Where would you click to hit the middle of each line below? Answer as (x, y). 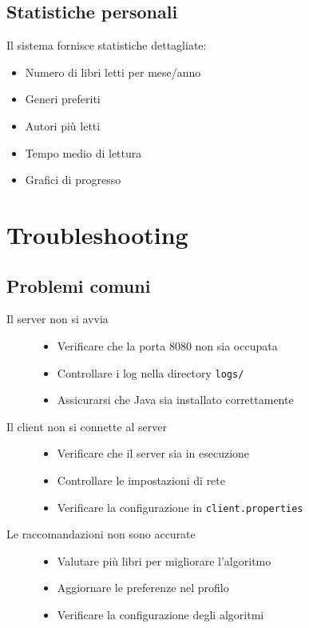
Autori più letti (63, 125)
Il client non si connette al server (87, 426)
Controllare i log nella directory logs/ (151, 372)
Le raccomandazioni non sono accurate (101, 534)
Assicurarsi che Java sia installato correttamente (175, 400)
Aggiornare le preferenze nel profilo (143, 588)
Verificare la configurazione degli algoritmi (160, 614)
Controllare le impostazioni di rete (141, 480)
